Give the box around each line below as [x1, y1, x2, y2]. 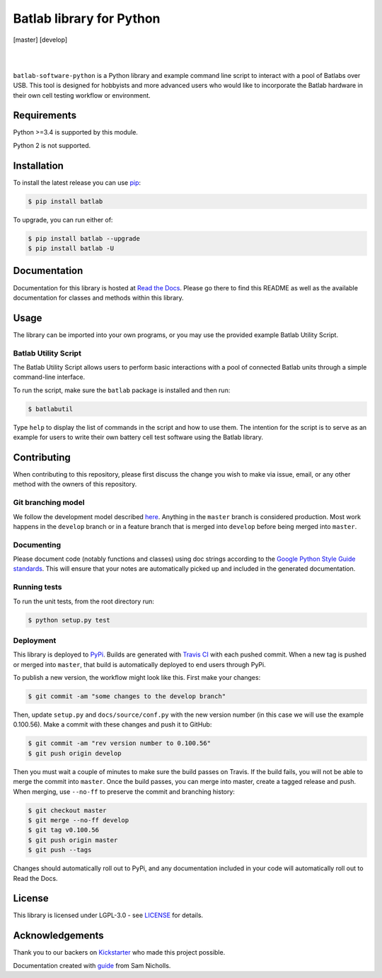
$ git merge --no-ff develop [28, 817, 129, 824]
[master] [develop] [13, 35, 68, 44]
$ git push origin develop [28, 749, 122, 757]
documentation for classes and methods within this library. [13, 293, 184, 302]
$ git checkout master [28, 806, 107, 814]
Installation [13, 159, 64, 171]
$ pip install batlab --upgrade [28, 234, 141, 242]
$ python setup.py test [28, 616, 111, 624]
